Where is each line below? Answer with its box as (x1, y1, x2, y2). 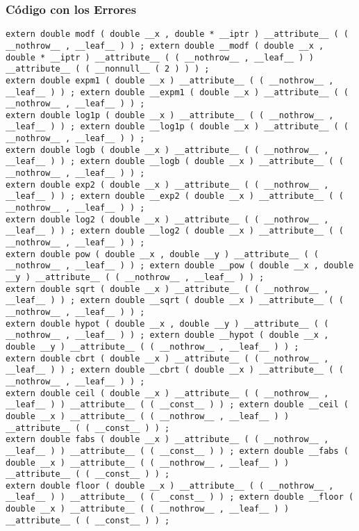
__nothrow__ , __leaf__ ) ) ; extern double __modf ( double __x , (6, 40, 324, 51)
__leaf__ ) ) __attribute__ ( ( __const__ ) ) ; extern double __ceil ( (6, 400, 349, 410)
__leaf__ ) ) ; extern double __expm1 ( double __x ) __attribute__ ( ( (6, 87, 349, 97)
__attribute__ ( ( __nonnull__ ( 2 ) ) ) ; (6, 64, 210, 74)
